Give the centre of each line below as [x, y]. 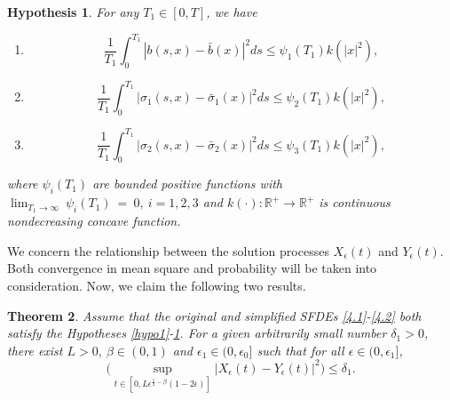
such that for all [300, 350]
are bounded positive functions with [187, 184]
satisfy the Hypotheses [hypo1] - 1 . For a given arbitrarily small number [197, 333]
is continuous [355, 202]
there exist [35, 350]
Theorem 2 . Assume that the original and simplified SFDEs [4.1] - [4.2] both [214, 315]
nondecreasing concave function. [94, 221]
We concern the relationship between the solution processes [168, 250]
